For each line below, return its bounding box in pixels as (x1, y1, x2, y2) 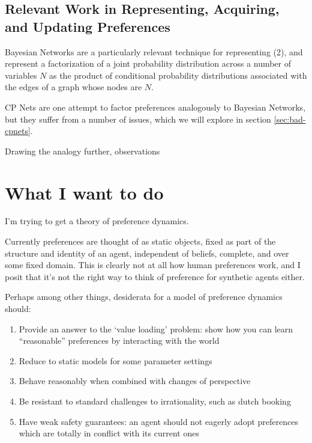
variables (5, 69, 37, 81)
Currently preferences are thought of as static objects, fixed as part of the (5, 235, 276, 248)
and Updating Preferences (5, 17, 170, 35)
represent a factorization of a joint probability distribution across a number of (5, 57, 292, 70)
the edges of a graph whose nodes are (5, 81, 142, 93)
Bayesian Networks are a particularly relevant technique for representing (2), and (5, 45, 303, 58)
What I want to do (5, 180, 164, 204)
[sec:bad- (274, 112, 306, 125)
